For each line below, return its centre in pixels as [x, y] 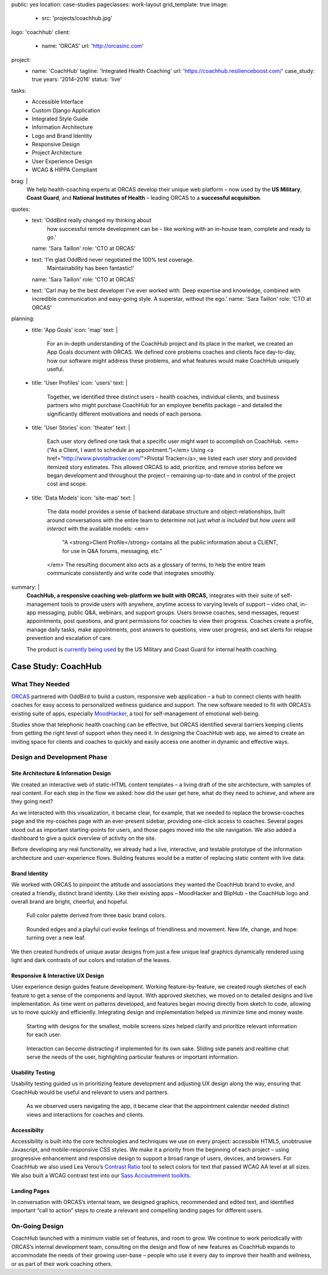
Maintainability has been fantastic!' [91, 268]
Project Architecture [57, 153]
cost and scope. [67, 484]
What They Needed [40, 684]
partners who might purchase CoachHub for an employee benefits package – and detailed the [165, 405]
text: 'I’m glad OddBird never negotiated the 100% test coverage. [113, 259]
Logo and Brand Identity [62, 136]
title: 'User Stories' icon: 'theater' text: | [81, 428]
